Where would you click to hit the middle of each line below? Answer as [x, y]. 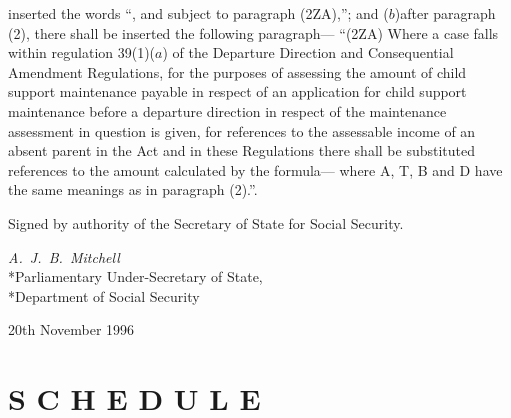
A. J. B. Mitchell [64, 256]
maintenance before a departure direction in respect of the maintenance [227, 110]
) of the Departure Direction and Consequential [308, 52]
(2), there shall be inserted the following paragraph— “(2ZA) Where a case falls [253, 32]
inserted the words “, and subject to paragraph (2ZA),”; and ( [198, 13]
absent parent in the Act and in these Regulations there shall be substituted [242, 150]
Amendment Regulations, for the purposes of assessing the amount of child [237, 71]
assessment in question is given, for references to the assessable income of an [242, 130]
